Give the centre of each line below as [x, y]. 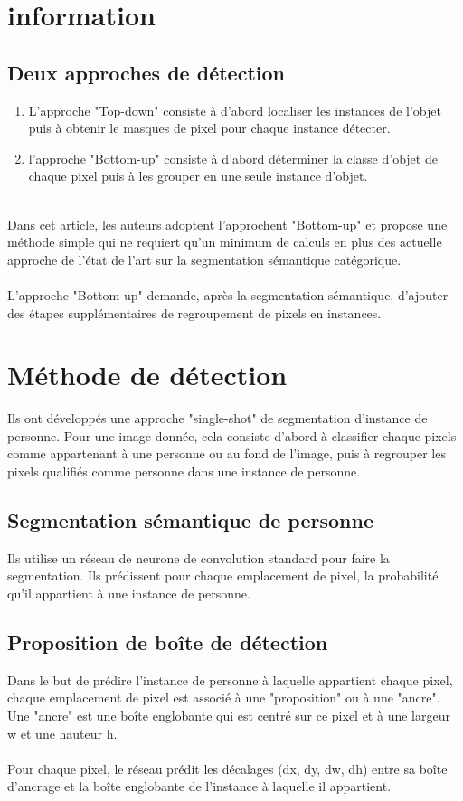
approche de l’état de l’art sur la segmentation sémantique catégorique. [204, 259]
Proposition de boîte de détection [168, 641]
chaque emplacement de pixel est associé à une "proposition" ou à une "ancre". [224, 697]
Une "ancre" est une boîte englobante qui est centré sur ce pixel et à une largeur [229, 715]
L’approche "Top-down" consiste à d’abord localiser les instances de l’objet [235, 110]
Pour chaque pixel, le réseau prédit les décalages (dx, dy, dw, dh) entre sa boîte [227, 768]
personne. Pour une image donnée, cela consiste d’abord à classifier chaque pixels [232, 435]
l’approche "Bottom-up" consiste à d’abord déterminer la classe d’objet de [233, 158]
